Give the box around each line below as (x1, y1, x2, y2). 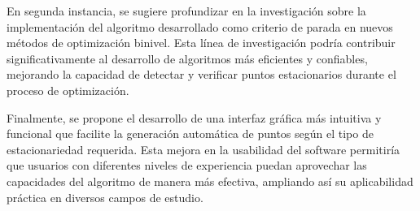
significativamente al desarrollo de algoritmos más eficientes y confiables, (7, 50, 368, 67)
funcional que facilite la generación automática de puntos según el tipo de (7, 125, 374, 142)
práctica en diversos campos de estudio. (7, 188, 203, 205)
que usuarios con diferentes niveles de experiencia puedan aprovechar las (7, 157, 367, 174)
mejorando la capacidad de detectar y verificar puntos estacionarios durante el (7, 66, 396, 83)
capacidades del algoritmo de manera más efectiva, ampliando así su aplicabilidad (7, 172, 413, 189)
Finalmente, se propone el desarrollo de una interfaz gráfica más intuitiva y (7, 109, 382, 126)
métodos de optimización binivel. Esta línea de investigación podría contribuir (7, 34, 396, 51)
